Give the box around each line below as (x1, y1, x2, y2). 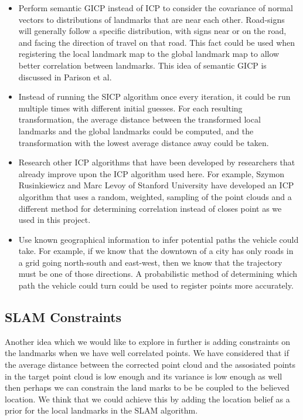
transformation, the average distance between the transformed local (18, 113, 261, 126)
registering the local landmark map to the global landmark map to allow (18, 48, 280, 60)
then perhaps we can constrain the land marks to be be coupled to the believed (5, 381, 290, 394)
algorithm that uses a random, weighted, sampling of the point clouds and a (18, 190, 292, 202)
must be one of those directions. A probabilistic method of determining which (18, 267, 298, 280)
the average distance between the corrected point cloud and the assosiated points (5, 358, 295, 371)
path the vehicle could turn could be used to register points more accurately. (18, 279, 294, 292)
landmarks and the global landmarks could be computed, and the (18, 124, 254, 137)
